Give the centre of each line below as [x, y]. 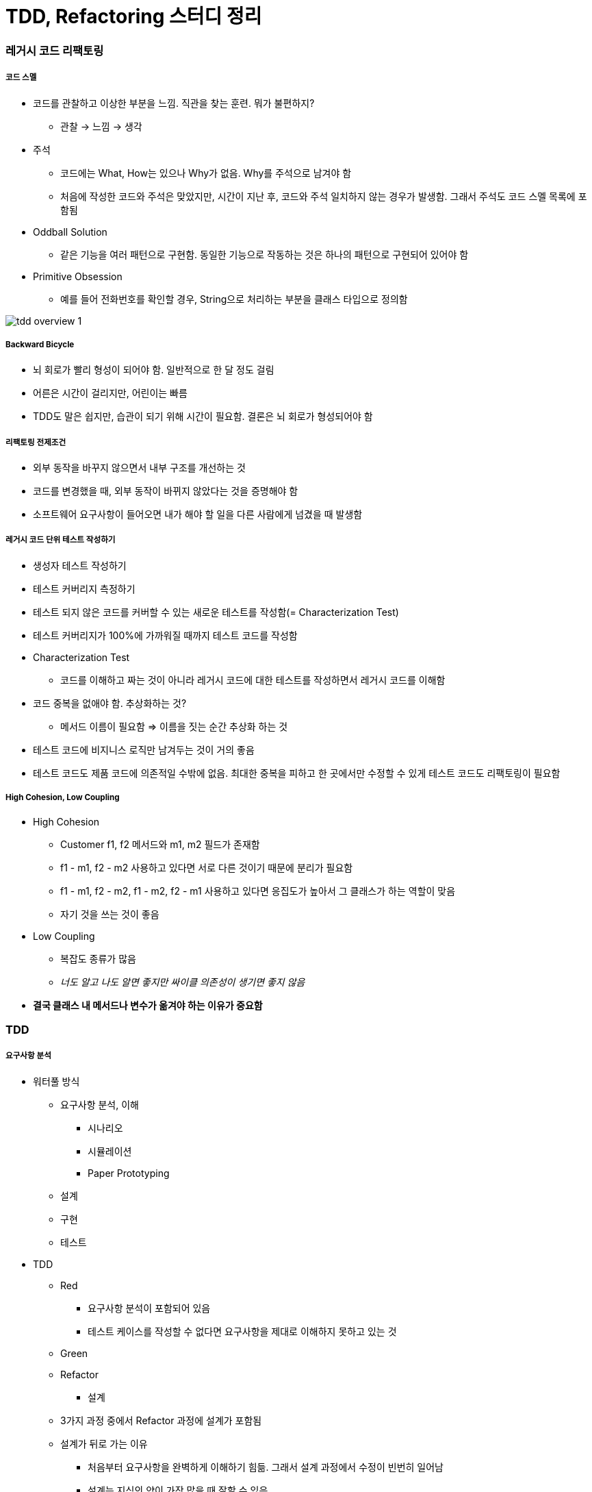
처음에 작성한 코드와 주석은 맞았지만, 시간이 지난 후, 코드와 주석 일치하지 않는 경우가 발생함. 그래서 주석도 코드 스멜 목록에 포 [324, 196]
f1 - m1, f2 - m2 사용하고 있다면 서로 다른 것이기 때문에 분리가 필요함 [207, 867]
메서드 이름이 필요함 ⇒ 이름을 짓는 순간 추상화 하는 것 [174, 726]
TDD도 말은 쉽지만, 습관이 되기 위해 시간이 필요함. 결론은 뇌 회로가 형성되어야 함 [203, 416]
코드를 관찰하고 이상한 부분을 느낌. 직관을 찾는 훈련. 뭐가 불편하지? [174, 103]
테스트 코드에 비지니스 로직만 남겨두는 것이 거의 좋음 [144, 749]
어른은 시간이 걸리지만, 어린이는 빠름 [110, 393]
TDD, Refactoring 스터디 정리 [134, 16]
